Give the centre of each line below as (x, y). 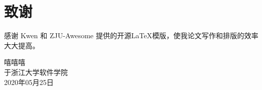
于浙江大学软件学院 (36, 72)
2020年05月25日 (29, 82)
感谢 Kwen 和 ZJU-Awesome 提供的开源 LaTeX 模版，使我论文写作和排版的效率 (131, 35)
